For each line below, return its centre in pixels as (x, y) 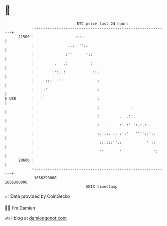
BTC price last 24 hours (103, 24)
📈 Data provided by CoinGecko (37, 196)
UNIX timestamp (102, 186)
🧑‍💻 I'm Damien (20, 208)
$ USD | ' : (52, 98)
